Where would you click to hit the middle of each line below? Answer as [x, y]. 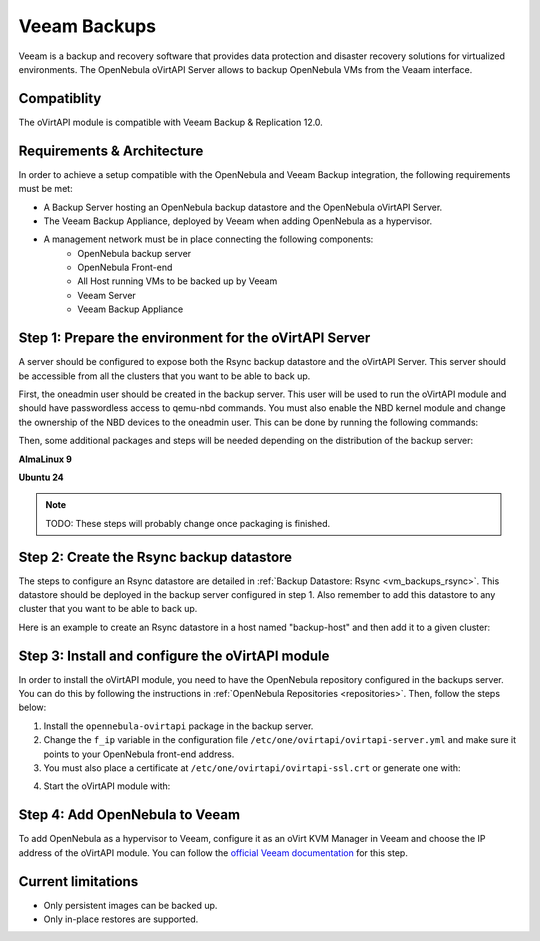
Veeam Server [107, 295]
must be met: [46, 189]
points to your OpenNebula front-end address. [139, 754]
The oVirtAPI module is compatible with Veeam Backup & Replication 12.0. [171, 122]
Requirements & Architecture [111, 150]
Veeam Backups [87, 26]
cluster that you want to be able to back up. [108, 609]
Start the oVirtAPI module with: [107, 786]
